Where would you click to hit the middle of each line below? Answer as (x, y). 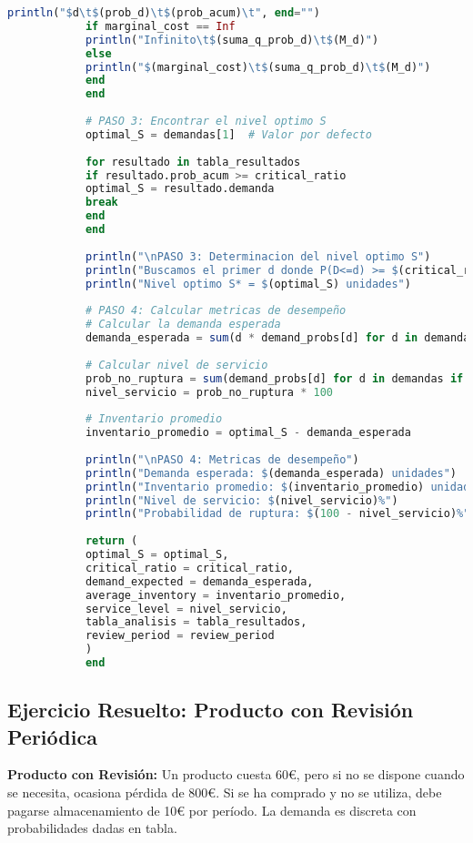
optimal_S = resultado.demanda (180, 189)
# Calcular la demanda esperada (183, 325)
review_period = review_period (180, 636)
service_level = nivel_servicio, (186, 609)
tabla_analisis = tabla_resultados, (196, 622)
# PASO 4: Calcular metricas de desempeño (216, 311)
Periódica (52, 736)
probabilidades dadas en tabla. (92, 828)
